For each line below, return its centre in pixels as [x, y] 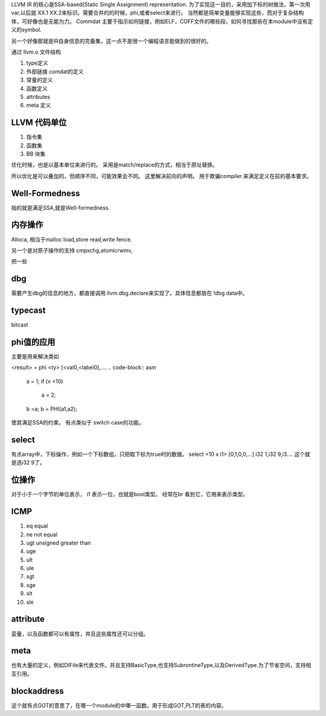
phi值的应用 [33, 342]
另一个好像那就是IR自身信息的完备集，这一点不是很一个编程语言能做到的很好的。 [111, 41]
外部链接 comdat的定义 [55, 71]
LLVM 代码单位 [39, 123]
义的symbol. [26, 30]
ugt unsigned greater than [59, 543]
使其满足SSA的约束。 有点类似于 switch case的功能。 [78, 423]
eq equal [37, 526]
